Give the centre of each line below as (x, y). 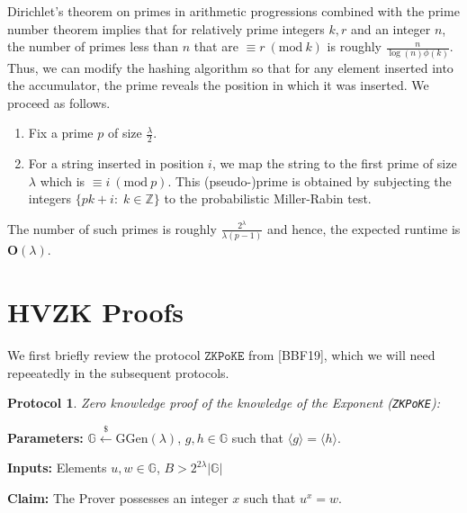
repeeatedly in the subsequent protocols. (118, 372)
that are (216, 46)
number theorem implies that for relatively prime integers (166, 28)
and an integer (391, 28)
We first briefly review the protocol (104, 355)
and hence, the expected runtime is (364, 228)
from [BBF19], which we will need (341, 355)
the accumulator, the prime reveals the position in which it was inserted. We (218, 85)
